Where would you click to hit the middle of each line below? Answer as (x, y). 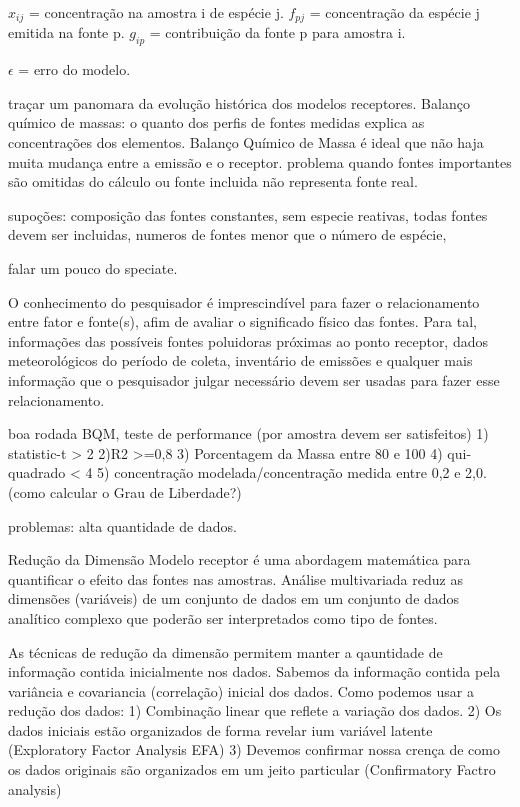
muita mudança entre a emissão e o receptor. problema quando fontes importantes (260, 161)
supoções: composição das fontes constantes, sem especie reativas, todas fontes (248, 214)
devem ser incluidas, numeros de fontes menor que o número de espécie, (227, 234)
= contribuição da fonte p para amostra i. (277, 32)
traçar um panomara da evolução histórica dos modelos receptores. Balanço (239, 102)
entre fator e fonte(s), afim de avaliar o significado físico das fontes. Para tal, (242, 321)
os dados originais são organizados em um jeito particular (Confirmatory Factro (252, 769)
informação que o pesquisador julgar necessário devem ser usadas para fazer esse (254, 379)
